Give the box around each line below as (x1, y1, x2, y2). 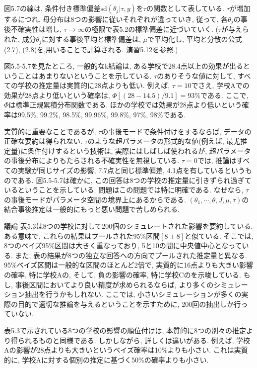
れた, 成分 (4, 34, 36, 44)
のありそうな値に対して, (157, 70, 235, 81)
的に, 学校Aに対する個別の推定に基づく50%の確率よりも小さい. (4, 354, 209, 365)
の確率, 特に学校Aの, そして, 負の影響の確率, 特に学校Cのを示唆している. (4, 269, 241, 279)
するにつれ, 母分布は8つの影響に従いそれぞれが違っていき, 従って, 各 (4, 14, 228, 24)
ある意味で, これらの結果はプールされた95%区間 (4, 230, 160, 241)
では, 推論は (197, 155, 237, 166)
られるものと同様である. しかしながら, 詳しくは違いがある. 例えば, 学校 (17, 335, 251, 345)
